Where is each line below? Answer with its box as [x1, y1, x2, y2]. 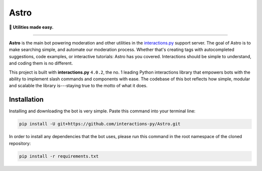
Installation [9, 95, 44, 104]
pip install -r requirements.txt [19, 153, 99, 159]
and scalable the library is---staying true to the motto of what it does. [9, 83, 147, 89]
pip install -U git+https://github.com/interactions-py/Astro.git [19, 121, 180, 127]
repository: [9, 140, 31, 146]
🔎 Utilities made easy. [9, 24, 54, 30]
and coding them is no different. [9, 61, 73, 66]
